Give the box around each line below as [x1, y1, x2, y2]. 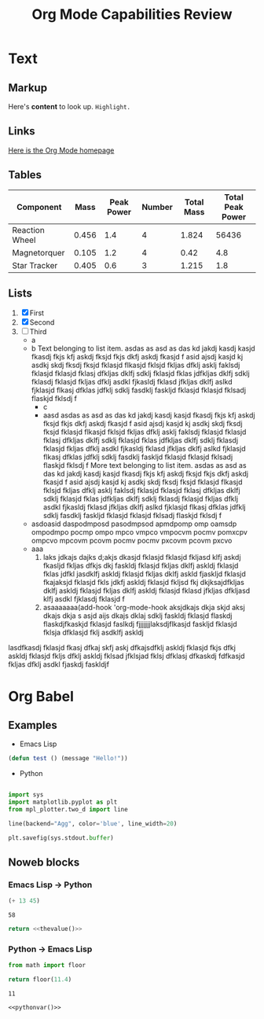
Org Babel [8, 687, 75, 705]
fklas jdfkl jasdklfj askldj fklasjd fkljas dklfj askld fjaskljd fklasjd [42, 569, 246, 579]
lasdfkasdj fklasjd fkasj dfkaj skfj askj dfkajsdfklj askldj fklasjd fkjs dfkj [8, 643, 236, 653]
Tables [8, 168, 42, 182]
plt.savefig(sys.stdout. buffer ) [8, 833, 114, 842]
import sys [8, 791, 44, 799]
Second [29, 318, 55, 327]
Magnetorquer [12, 247, 65, 258]
